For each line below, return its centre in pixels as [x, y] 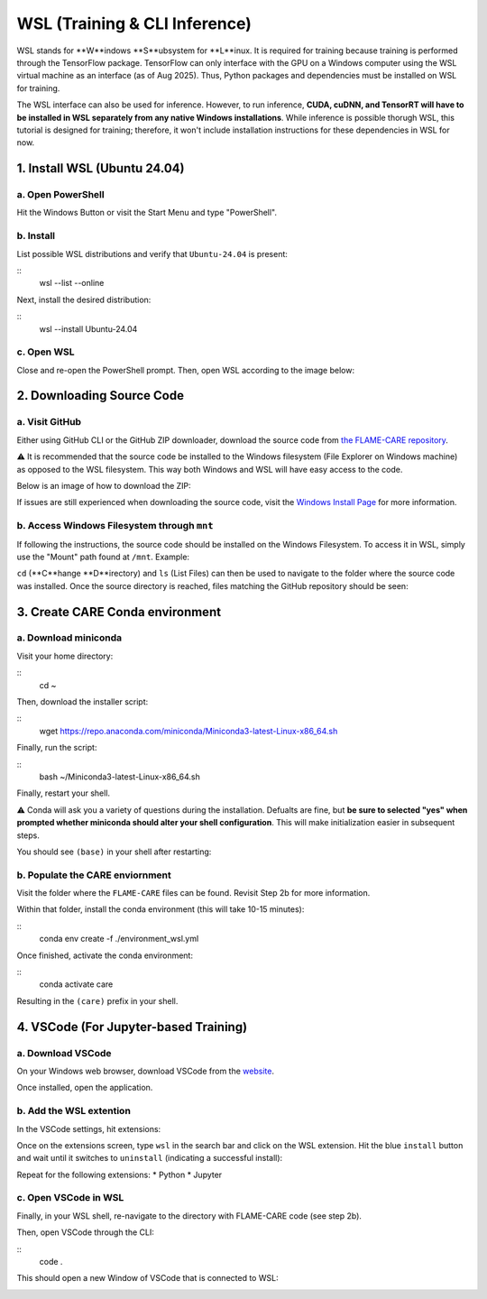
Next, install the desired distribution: [84, 299]
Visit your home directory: [65, 656]
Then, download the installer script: [83, 702]
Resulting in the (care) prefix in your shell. [97, 1000]
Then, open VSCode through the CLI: [86, 1232]
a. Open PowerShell [60, 195]
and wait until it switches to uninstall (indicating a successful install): [150, 1158]
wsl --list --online [72, 283]
